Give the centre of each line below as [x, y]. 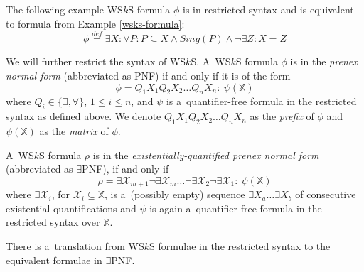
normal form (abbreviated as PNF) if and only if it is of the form [148, 75]
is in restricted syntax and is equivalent [268, 9]
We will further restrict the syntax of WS [96, 61]
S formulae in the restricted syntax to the [240, 246]
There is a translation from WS [75, 246]
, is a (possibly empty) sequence [175, 194]
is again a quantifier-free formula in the [236, 208]
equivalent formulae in [54, 260]
